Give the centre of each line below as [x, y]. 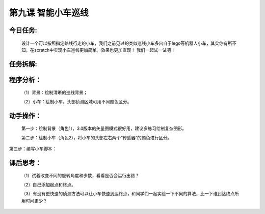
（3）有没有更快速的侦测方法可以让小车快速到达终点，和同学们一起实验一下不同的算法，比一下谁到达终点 [128, 194]
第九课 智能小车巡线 [49, 13]
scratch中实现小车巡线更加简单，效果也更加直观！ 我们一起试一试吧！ [105, 50]
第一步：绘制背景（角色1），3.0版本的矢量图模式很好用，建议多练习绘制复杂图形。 [104, 128]
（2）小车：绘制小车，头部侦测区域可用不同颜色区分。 [77, 101]
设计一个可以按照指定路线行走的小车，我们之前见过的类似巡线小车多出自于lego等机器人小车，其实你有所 [127, 43]
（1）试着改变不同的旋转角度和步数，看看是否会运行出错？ [80, 176]
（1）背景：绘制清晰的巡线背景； [54, 92]
